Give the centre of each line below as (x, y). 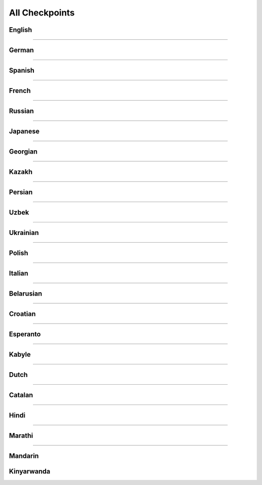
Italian (19, 274)
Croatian (22, 314)
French (20, 91)
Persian (21, 192)
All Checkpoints (42, 13)
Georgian (23, 152)
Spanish (22, 70)
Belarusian (25, 294)
